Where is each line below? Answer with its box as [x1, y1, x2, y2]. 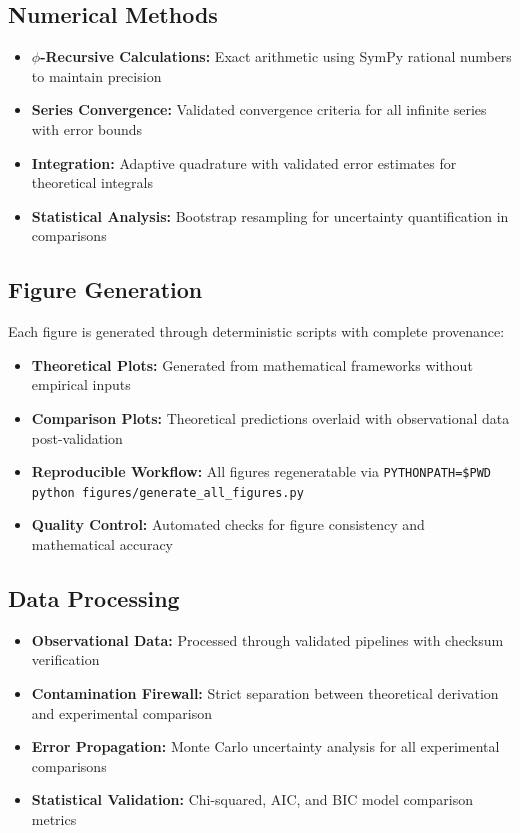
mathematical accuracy [31, 534, 173, 555]
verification [31, 649, 100, 670]
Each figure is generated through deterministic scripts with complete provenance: [8, 321, 505, 342]
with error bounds [31, 118, 143, 139]
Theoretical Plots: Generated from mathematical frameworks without [31, 354, 473, 375]
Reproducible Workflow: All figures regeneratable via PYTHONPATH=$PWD [31, 461, 491, 482]
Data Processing [8, 583, 180, 614]
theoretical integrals [31, 172, 153, 193]
